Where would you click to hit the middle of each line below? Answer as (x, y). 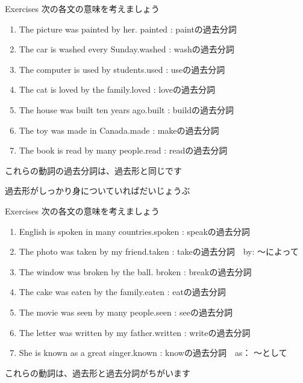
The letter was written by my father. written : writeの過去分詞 (135, 332)
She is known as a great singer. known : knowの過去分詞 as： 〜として (153, 353)
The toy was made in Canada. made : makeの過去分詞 (119, 130)
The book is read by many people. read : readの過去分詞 (123, 150)
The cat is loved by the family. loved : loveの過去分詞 (117, 89)
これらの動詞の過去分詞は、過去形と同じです (93, 170)
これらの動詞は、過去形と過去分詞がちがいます (98, 372)
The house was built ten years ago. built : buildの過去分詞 (126, 109)
